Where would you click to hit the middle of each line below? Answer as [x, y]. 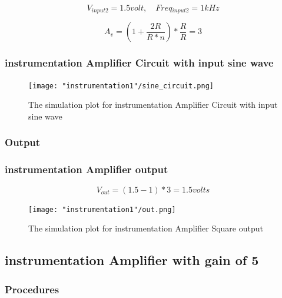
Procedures [32, 289]
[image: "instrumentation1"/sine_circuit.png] [121, 86]
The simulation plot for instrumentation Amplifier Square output [146, 228]
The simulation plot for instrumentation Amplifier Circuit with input [153, 105]
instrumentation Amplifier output [87, 169]
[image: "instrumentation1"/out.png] [102, 209]
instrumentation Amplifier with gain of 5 [132, 260]
